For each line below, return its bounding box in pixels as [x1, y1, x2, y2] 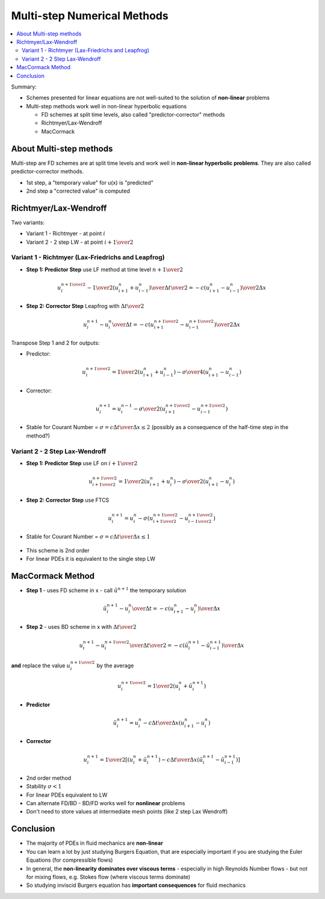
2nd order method [26, 774, 72, 782]
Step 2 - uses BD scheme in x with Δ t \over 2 [26, 623, 137, 631]
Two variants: [11, 218, 45, 226]
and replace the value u [11, 662, 70, 669]
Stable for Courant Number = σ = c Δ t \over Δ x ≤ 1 [26, 533, 150, 540]
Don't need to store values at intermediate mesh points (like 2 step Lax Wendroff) [26, 808, 228, 815]
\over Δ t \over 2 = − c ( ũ [129, 641, 189, 649]
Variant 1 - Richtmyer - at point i [26, 230, 105, 237]
